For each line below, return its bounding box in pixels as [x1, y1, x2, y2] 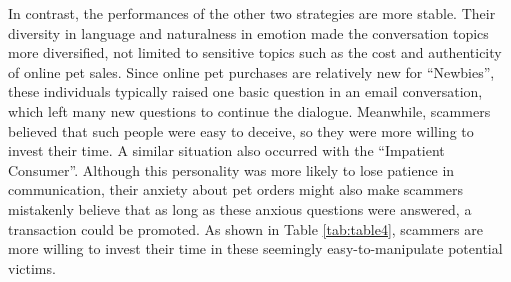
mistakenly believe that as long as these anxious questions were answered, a [8, 198, 472, 219]
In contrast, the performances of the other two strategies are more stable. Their [8, 3, 496, 23]
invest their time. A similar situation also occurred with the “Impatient [8, 140, 445, 161]
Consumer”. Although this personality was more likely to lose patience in [8, 159, 455, 180]
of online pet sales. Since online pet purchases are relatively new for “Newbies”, [8, 61, 495, 82]
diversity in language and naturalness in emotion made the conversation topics [8, 22, 489, 43]
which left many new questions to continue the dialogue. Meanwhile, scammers [8, 100, 491, 121]
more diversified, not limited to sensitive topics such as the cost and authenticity [8, 42, 502, 63]
